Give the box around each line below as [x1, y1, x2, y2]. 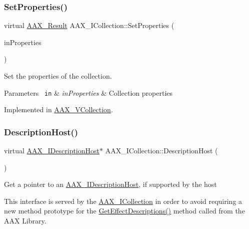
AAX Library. [4, 215, 46, 226]
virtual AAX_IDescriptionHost [4, 145, 100, 156]
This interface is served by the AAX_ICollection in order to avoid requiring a [4, 195, 242, 206]
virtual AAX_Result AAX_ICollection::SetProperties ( [4, 20, 174, 31]
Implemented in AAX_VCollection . [4, 104, 113, 115]
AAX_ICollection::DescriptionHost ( [105, 145, 218, 156]
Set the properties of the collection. [4, 71, 112, 81]
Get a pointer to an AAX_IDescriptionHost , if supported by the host [4, 179, 217, 189]
